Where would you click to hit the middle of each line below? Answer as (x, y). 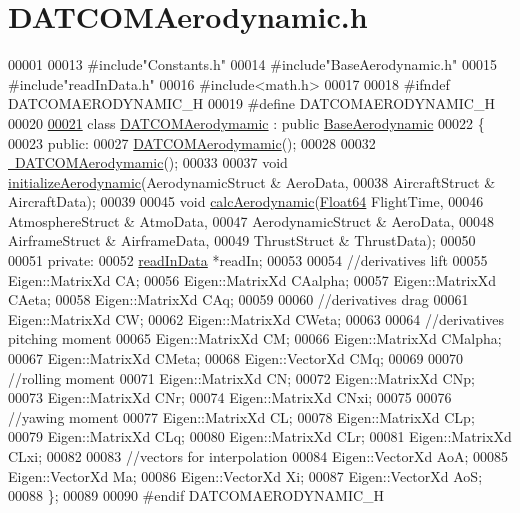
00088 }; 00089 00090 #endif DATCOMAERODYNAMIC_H (196, 495)
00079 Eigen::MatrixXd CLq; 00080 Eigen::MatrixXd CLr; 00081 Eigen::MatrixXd (260, 436)
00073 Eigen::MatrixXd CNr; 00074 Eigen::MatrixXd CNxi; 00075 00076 (230, 397)
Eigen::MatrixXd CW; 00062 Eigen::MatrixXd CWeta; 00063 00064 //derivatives (256, 318)
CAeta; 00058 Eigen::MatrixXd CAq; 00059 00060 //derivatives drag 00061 (238, 299)
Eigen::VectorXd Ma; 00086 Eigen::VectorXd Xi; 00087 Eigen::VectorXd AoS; (245, 475)
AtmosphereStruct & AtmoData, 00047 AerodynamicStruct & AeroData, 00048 (251, 220)
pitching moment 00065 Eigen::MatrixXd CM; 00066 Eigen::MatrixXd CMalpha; (255, 338)
